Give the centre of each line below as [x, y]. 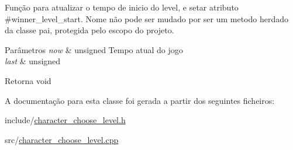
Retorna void [28, 80]
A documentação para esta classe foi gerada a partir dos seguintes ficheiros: [140, 100]
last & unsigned [33, 61]
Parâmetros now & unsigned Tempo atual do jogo [94, 49]
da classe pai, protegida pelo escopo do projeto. [89, 30]
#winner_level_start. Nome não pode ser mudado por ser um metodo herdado [147, 18]
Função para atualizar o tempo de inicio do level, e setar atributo [122, 7]
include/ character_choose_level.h [65, 120]
